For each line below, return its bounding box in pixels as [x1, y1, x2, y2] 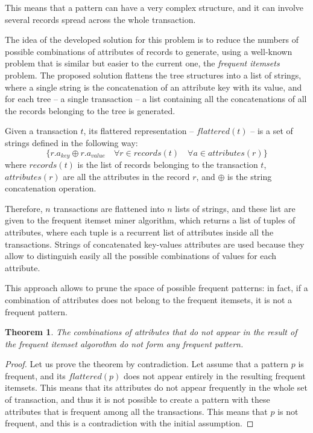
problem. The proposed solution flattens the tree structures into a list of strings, [5, 68, 302, 81]
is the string [227, 170, 272, 182]
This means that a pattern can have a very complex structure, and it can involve [5, 1, 304, 13]
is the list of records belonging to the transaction [77, 158, 258, 170]
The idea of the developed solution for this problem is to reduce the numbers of [5, 33, 299, 46]
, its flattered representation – [83, 124, 194, 137]
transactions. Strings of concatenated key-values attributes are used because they [5, 237, 305, 250]
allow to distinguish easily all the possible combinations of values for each [5, 249, 277, 262]
